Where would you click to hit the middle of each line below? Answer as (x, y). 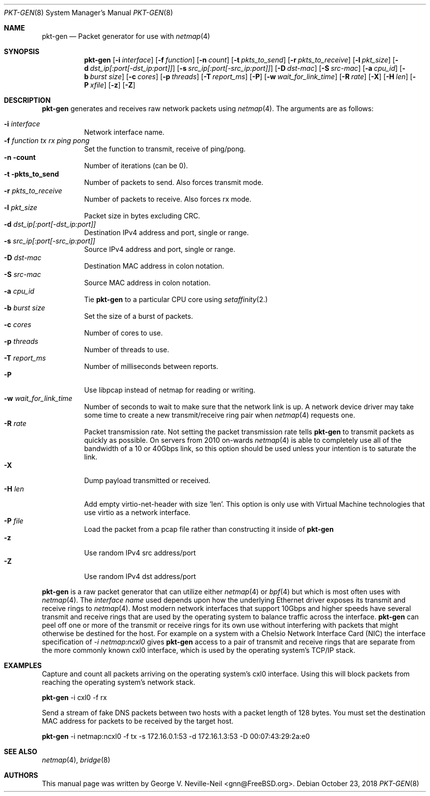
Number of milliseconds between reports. (151, 366)
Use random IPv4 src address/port (140, 553)
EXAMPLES (23, 665)
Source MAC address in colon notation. (147, 283)
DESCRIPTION (27, 100)
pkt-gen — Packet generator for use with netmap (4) (126, 36)
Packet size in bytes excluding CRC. (142, 216)
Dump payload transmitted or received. (147, 480)
